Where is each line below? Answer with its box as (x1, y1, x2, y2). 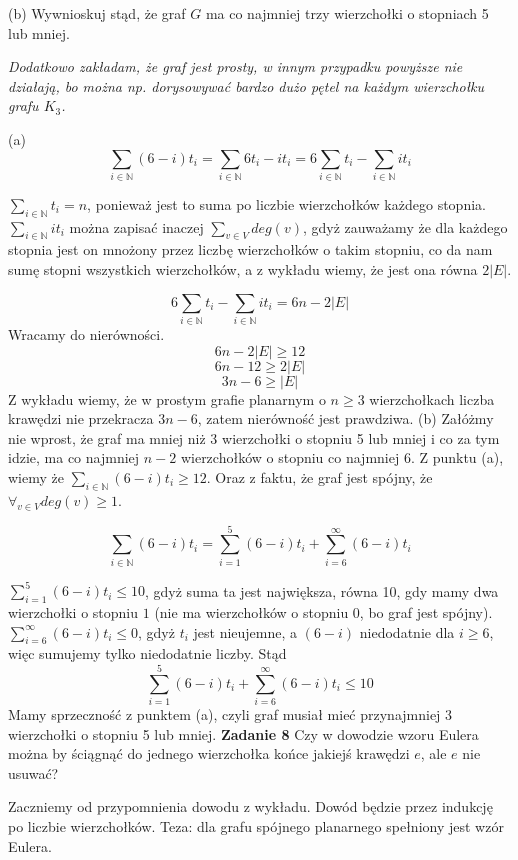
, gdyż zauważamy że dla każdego (302, 216, 508, 237)
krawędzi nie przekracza (8, 408, 154, 429)
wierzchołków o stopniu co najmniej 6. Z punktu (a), (180, 447, 504, 468)
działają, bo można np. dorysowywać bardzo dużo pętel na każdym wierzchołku (8, 75, 485, 96)
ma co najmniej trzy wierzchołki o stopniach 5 (205, 3, 489, 23)
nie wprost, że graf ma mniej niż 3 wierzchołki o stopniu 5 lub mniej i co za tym (8, 427, 500, 448)
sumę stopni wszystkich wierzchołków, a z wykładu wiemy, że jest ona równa (8, 259, 478, 280)
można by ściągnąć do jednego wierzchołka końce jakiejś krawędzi (8, 743, 410, 764)
